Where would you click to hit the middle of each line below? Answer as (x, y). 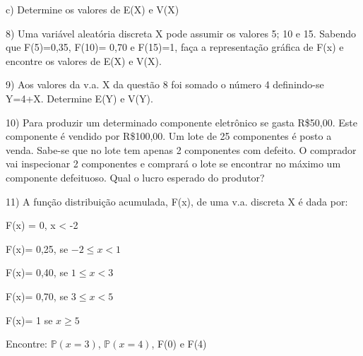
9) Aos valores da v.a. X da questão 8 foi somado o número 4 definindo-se (165, 84)
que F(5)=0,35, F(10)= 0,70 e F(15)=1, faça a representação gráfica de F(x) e (175, 47)
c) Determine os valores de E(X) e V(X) (93, 9)
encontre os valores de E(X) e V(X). (84, 60)
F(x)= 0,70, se (37, 296)
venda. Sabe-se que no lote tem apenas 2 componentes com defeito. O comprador (181, 149)
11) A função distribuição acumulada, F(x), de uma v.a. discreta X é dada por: (177, 201)
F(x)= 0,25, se (37, 248)
